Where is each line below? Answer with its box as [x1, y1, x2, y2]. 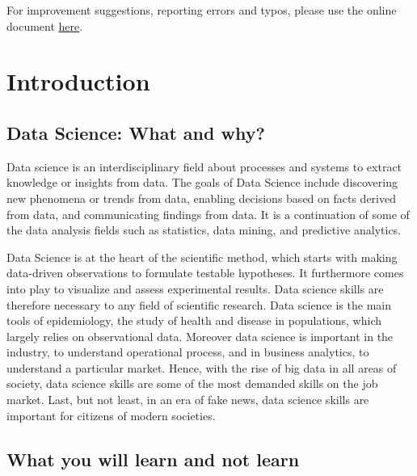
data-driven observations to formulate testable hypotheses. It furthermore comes [6, 264, 404, 281]
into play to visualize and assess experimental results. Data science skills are [6, 280, 384, 297]
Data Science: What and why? [6, 120, 265, 145]
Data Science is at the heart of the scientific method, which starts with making [6, 248, 398, 265]
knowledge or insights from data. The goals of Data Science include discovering [6, 174, 398, 191]
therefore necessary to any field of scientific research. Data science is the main [6, 296, 391, 313]
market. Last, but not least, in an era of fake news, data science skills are [6, 391, 369, 408]
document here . [6, 17, 83, 34]
